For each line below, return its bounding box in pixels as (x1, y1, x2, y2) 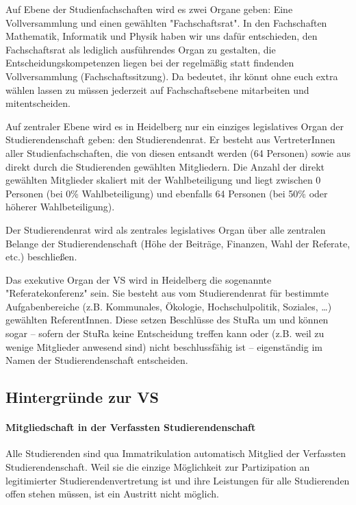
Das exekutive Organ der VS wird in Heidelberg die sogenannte (5, 272, 272, 286)
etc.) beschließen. (5, 249, 77, 264)
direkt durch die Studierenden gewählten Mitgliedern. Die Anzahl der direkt (5, 159, 325, 173)
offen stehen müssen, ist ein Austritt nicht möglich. (5, 486, 219, 501)
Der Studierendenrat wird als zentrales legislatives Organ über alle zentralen (5, 222, 326, 236)
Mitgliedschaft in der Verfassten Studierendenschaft (5, 420, 256, 434)
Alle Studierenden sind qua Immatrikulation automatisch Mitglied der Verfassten (5, 446, 346, 460)
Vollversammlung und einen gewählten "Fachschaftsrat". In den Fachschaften (5, 15, 327, 29)
